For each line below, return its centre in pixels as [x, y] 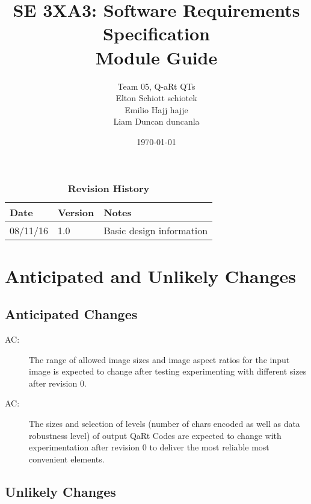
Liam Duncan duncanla [156, 121]
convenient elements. [67, 459]
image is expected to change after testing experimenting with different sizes [168, 371]
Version [76, 213]
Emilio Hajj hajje [156, 109]
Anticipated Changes [71, 314]
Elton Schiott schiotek [156, 98]
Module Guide [156, 57]
